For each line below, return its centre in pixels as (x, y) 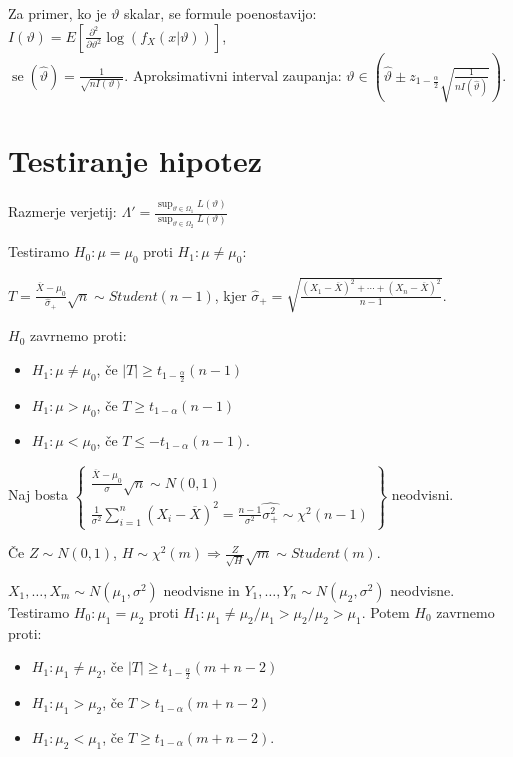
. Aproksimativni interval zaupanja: (233, 74)
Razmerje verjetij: (62, 211)
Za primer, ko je (57, 13)
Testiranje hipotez (135, 160)
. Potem (385, 611)
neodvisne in (201, 589)
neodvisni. (422, 494)
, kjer (230, 294)
